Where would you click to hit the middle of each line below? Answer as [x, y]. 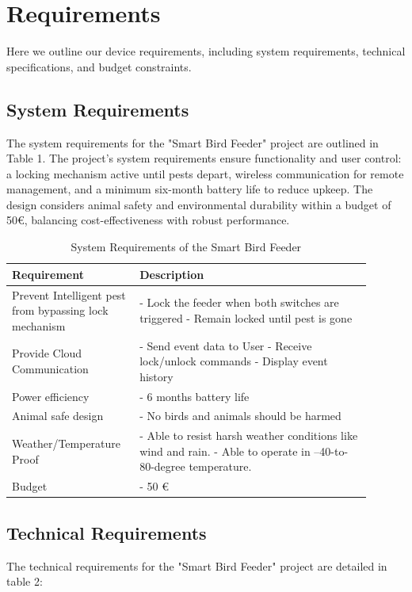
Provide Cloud [47, 353]
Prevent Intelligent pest [69, 294]
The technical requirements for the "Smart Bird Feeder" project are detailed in [197, 565]
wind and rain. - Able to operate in [225, 451]
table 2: [25, 581]
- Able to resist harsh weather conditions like [249, 435]
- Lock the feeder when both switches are [239, 302]
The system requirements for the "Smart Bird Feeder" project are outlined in [193, 142]
